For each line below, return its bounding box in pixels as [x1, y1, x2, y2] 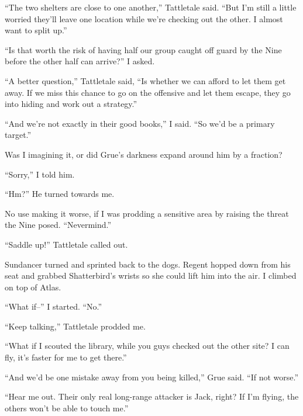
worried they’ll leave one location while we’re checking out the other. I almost [5, 12, 283, 25]
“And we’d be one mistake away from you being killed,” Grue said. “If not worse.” [5, 370, 299, 383]
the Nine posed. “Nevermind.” [5, 219, 112, 231]
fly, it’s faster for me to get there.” [5, 351, 127, 363]
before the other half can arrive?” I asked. [5, 55, 155, 67]
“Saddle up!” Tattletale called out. [5, 238, 128, 250]
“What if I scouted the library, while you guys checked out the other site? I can [5, 339, 290, 352]
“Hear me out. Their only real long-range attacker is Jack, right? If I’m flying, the [5, 390, 299, 403]
